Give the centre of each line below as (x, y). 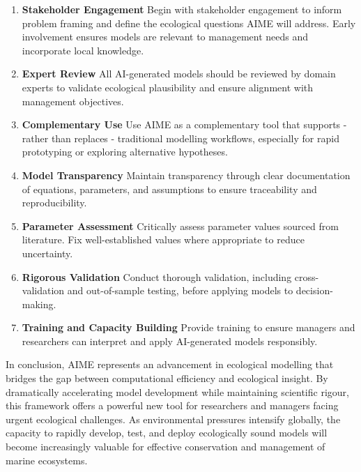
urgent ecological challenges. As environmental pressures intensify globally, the (173, 419)
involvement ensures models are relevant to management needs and (165, 37)
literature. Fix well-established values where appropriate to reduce (163, 239)
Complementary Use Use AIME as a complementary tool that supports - (184, 124)
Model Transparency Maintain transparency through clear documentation (186, 175)
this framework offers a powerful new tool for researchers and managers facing (172, 405)
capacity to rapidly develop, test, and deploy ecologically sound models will (167, 433)
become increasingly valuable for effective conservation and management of (166, 447)
